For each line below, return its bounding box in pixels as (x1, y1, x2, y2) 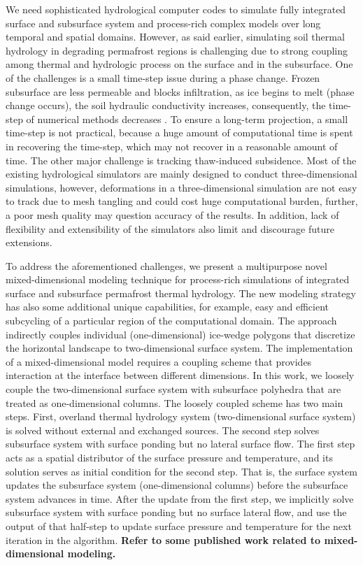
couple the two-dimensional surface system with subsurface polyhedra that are (6, 382, 341, 396)
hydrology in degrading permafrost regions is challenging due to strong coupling (6, 43, 348, 57)
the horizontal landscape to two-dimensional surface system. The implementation (6, 341, 353, 355)
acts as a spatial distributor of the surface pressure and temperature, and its (6, 450, 333, 464)
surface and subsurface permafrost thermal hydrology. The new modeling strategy (6, 285, 356, 300)
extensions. (6, 235, 52, 250)
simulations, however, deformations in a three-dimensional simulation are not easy (6, 180, 357, 194)
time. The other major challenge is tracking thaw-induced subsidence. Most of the (6, 152, 357, 167)
